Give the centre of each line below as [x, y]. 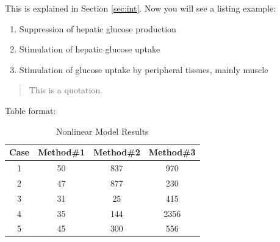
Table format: [31, 110]
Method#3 [172, 152]
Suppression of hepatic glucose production [98, 28]
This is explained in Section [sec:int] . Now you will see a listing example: [141, 8]
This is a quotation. [66, 90]
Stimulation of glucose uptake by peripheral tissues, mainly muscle [144, 69]
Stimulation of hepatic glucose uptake [90, 49]
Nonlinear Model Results [102, 131]
